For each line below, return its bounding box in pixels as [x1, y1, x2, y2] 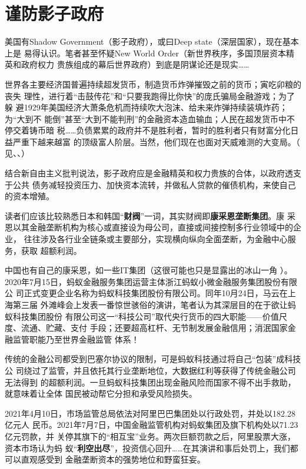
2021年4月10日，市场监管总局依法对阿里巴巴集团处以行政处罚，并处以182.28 [5, 407, 295, 419]
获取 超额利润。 [21, 244, 82, 256]
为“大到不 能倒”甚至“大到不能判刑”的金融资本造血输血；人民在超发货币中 [5, 112, 287, 125]
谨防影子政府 [5, 1, 104, 25]
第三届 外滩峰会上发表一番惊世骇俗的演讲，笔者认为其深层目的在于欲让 [12, 299, 288, 310]
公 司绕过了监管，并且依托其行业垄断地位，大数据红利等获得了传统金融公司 [5, 364, 296, 376]
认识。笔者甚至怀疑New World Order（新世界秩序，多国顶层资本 [40, 46, 287, 59]
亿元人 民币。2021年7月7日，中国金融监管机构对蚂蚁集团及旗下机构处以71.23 [5, 418, 298, 431]
